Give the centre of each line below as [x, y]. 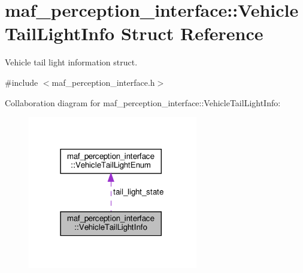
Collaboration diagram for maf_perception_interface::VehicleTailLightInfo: [143, 102]
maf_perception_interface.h [103, 82]
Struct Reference [192, 33]
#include [22, 82]
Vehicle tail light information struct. [71, 62]
